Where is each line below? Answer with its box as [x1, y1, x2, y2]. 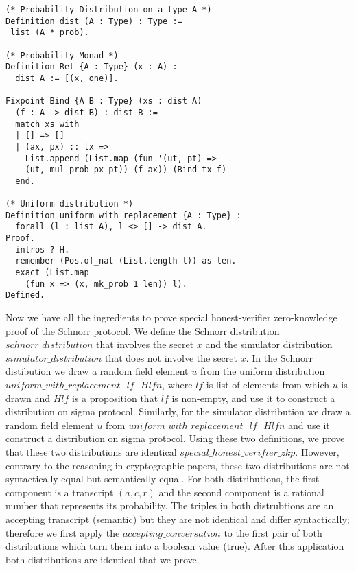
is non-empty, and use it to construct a [171, 391, 335, 405]
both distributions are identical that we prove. [5, 552, 200, 566]
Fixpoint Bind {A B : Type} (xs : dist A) [5, 96, 202, 106]
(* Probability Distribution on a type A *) [5, 5, 212, 14]
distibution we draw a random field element [5, 364, 189, 378]
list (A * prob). [10, 27, 89, 38]
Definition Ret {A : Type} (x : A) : [5, 62, 178, 72]
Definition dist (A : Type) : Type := [5, 16, 182, 26]
